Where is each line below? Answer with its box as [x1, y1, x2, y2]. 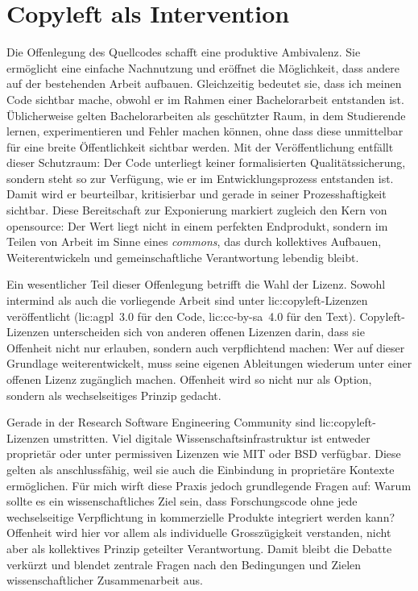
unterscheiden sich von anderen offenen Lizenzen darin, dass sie [52, 323, 365, 340]
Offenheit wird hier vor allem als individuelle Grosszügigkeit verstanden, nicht [6, 524, 391, 541]
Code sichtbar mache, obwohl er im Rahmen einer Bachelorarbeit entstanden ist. [6, 90, 404, 107]
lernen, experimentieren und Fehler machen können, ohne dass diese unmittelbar [6, 123, 404, 139]
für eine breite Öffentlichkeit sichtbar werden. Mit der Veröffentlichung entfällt [6, 138, 394, 155]
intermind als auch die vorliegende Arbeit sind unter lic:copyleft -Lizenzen [6, 292, 368, 309]
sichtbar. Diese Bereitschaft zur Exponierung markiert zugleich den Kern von [6, 202, 387, 219]
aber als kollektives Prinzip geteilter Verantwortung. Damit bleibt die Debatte [6, 539, 392, 556]
